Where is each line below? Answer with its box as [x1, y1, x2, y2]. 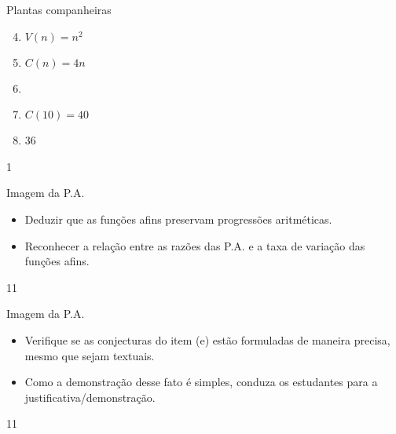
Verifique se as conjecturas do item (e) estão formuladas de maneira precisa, [24, 331, 390, 348]
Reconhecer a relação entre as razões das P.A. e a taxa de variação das [24, 237, 365, 253]
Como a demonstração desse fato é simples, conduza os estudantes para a [24, 374, 378, 390]
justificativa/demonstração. [24, 388, 156, 405]
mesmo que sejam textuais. [24, 347, 155, 363]
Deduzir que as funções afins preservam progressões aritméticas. [24, 210, 332, 227]
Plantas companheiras [6, 2, 112, 17]
